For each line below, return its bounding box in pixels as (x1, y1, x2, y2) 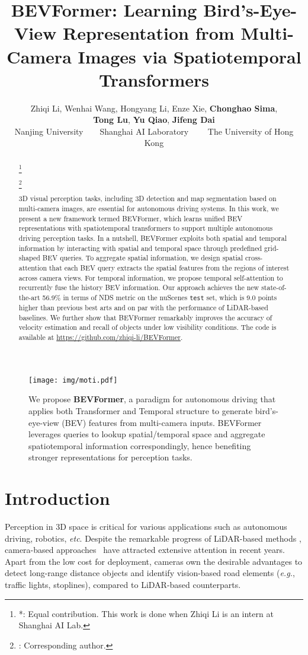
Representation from (63, 21, 235, 45)
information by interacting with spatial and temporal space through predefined (18, 243, 262, 253)
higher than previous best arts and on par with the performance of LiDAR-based (18, 303, 268, 313)
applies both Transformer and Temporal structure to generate (28, 405, 253, 416)
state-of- (261, 282, 287, 292)
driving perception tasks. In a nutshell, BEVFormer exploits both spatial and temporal (18, 233, 287, 243)
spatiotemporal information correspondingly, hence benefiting (28, 439, 251, 451)
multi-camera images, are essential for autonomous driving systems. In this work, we (18, 204, 279, 214)
